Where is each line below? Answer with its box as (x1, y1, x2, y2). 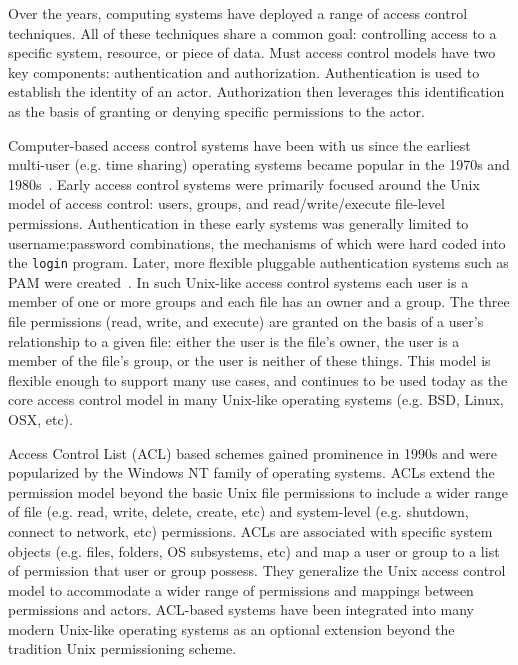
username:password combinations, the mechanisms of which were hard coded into (8, 232, 506, 253)
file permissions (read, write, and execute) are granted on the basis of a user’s (8, 310, 484, 331)
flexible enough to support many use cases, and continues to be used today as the (8, 369, 508, 390)
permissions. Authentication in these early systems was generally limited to (8, 212, 469, 233)
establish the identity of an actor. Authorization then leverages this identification (8, 81, 505, 102)
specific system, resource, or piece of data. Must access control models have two (8, 42, 496, 63)
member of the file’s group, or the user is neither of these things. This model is (8, 350, 491, 371)
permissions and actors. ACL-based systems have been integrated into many (8, 599, 474, 620)
